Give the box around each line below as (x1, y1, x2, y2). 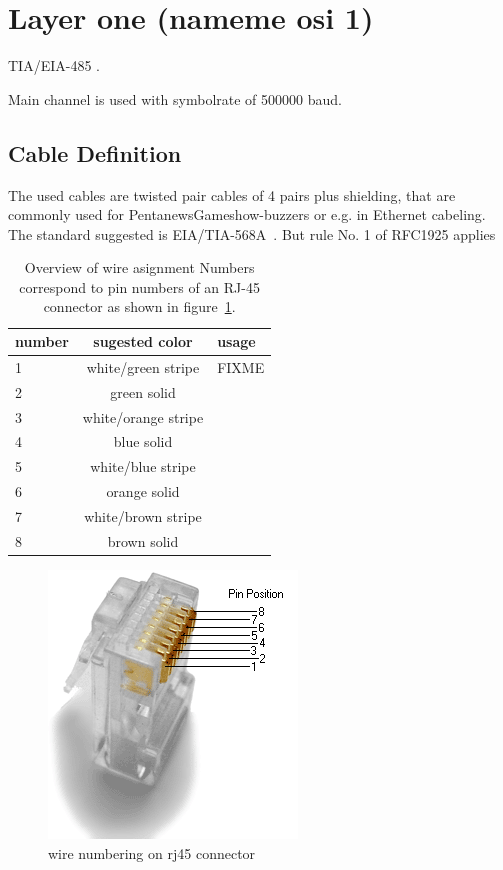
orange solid (106, 481, 180, 502)
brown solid (107, 530, 179, 551)
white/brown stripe (84, 505, 202, 526)
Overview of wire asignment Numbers (24, 257, 255, 278)
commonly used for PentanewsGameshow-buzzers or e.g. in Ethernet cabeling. (8, 204, 486, 225)
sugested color (93, 331, 193, 352)
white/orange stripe (82, 406, 204, 427)
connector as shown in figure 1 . (43, 296, 236, 317)
